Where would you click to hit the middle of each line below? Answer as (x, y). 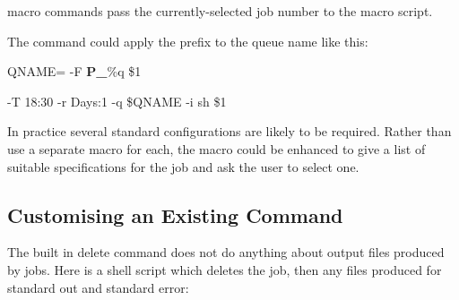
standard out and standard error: (98, 287)
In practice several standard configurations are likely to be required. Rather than (229, 131)
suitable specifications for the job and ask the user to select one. (183, 166)
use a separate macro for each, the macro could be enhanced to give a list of (217, 148)
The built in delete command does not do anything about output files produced (226, 252)
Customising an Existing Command (175, 214)
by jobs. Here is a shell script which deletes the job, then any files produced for (225, 269)
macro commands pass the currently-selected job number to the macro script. (220, 11)
